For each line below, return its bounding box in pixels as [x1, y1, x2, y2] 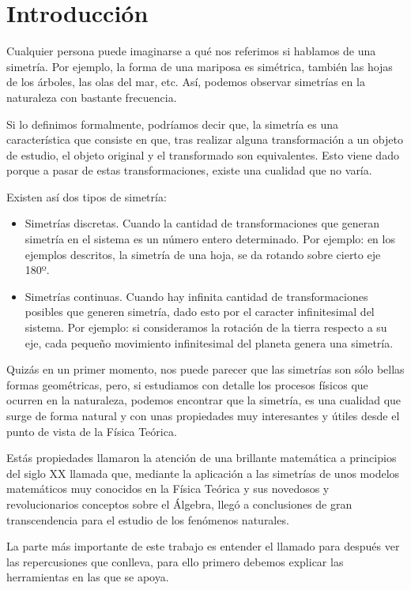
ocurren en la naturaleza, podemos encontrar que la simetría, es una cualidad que [6, 392, 402, 408]
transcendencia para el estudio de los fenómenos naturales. [6, 511, 289, 528]
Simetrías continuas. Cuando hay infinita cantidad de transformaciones [25, 287, 368, 304]
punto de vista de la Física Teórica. [6, 423, 177, 439]
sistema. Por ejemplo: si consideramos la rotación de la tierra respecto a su [25, 319, 387, 336]
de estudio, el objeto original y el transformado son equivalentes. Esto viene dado [6, 146, 399, 163]
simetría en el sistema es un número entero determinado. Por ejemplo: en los [25, 231, 395, 247]
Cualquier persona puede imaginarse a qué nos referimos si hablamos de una [6, 43, 376, 59]
